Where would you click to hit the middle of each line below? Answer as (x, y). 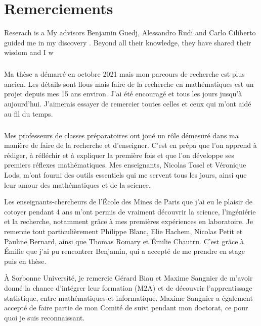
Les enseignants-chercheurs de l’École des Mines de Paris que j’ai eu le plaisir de (128, 202)
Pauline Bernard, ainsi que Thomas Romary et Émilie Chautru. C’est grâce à (124, 241)
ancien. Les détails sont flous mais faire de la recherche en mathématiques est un (129, 84)
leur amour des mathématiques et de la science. (77, 184)
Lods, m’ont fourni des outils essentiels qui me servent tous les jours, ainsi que (125, 175)
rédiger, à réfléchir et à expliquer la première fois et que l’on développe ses (119, 155)
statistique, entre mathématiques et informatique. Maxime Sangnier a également (128, 297)
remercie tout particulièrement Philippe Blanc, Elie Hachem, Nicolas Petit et (123, 231)
